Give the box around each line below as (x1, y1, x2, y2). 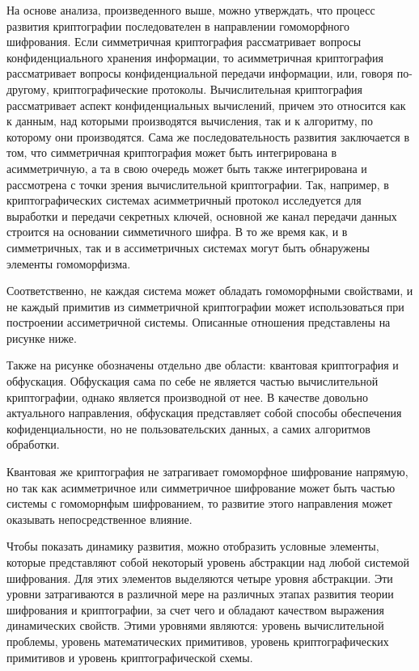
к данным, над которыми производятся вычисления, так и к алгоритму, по (6, 112, 373, 129)
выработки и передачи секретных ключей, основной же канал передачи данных (6, 207, 397, 224)
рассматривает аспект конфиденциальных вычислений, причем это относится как (6, 96, 406, 113)
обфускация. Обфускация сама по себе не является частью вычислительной (6, 373, 379, 390)
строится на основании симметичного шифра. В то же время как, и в (6, 223, 348, 240)
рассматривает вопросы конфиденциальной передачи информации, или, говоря (6, 65, 394, 82)
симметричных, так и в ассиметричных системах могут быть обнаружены (6, 238, 370, 255)
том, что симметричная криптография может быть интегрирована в (6, 144, 337, 161)
